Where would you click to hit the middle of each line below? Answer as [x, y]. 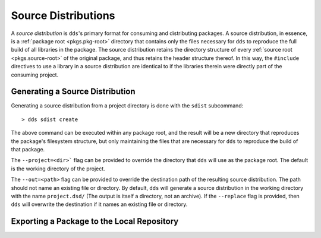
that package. [28, 149]
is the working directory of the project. [58, 169]
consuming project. [35, 75]
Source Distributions [63, 15]
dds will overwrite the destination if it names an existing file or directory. [99, 204]
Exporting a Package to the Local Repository [95, 222]
